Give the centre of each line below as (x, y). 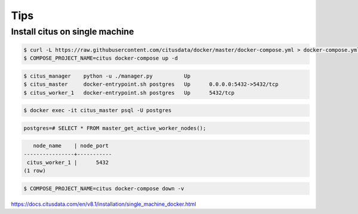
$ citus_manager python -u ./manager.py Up (107, 76)
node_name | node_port (71, 146)
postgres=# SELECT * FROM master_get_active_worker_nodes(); (115, 128)
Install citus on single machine (72, 32)
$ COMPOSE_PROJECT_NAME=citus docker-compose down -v (104, 189)
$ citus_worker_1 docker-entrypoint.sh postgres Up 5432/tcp (129, 93)
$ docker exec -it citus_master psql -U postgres (98, 111)
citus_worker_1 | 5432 (68, 163)
